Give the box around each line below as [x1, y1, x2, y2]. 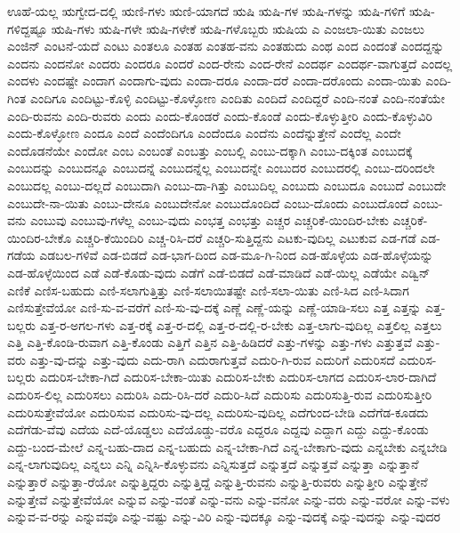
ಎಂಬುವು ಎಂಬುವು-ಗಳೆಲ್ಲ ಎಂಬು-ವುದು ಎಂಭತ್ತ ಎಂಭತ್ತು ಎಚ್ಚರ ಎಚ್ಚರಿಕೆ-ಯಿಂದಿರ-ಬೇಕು [29, 211, 389, 230]
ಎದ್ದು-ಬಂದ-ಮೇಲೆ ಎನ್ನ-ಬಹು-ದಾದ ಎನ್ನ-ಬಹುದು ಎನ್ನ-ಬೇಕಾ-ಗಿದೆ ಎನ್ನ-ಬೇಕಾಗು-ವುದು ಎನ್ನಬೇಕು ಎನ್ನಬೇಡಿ [7, 437, 448, 456]
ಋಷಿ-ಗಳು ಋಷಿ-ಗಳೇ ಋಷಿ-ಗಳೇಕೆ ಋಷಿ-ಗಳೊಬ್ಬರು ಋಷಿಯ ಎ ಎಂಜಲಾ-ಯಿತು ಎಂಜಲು [51, 19, 424, 37]
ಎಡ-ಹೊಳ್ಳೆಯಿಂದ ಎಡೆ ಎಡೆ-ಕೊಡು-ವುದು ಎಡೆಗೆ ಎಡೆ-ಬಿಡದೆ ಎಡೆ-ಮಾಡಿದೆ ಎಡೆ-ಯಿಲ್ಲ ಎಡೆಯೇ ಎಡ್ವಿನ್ [7, 262, 431, 281]
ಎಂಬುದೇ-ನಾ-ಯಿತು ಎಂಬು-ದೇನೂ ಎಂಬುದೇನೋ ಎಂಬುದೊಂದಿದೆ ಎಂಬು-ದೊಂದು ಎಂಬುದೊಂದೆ [7, 193, 409, 212]
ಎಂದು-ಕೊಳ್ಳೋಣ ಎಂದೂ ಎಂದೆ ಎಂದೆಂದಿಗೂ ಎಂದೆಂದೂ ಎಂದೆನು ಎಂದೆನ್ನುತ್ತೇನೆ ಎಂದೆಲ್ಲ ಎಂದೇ [7, 124, 401, 142]
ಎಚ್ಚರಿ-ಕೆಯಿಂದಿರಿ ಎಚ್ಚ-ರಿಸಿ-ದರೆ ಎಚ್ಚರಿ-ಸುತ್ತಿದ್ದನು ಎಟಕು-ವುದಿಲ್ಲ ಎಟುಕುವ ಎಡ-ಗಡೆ [75, 228, 416, 246]
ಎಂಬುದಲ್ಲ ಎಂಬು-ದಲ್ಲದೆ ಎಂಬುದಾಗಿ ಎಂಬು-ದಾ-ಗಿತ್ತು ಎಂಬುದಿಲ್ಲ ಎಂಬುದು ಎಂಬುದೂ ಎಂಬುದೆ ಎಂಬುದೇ [7, 175, 447, 194]
